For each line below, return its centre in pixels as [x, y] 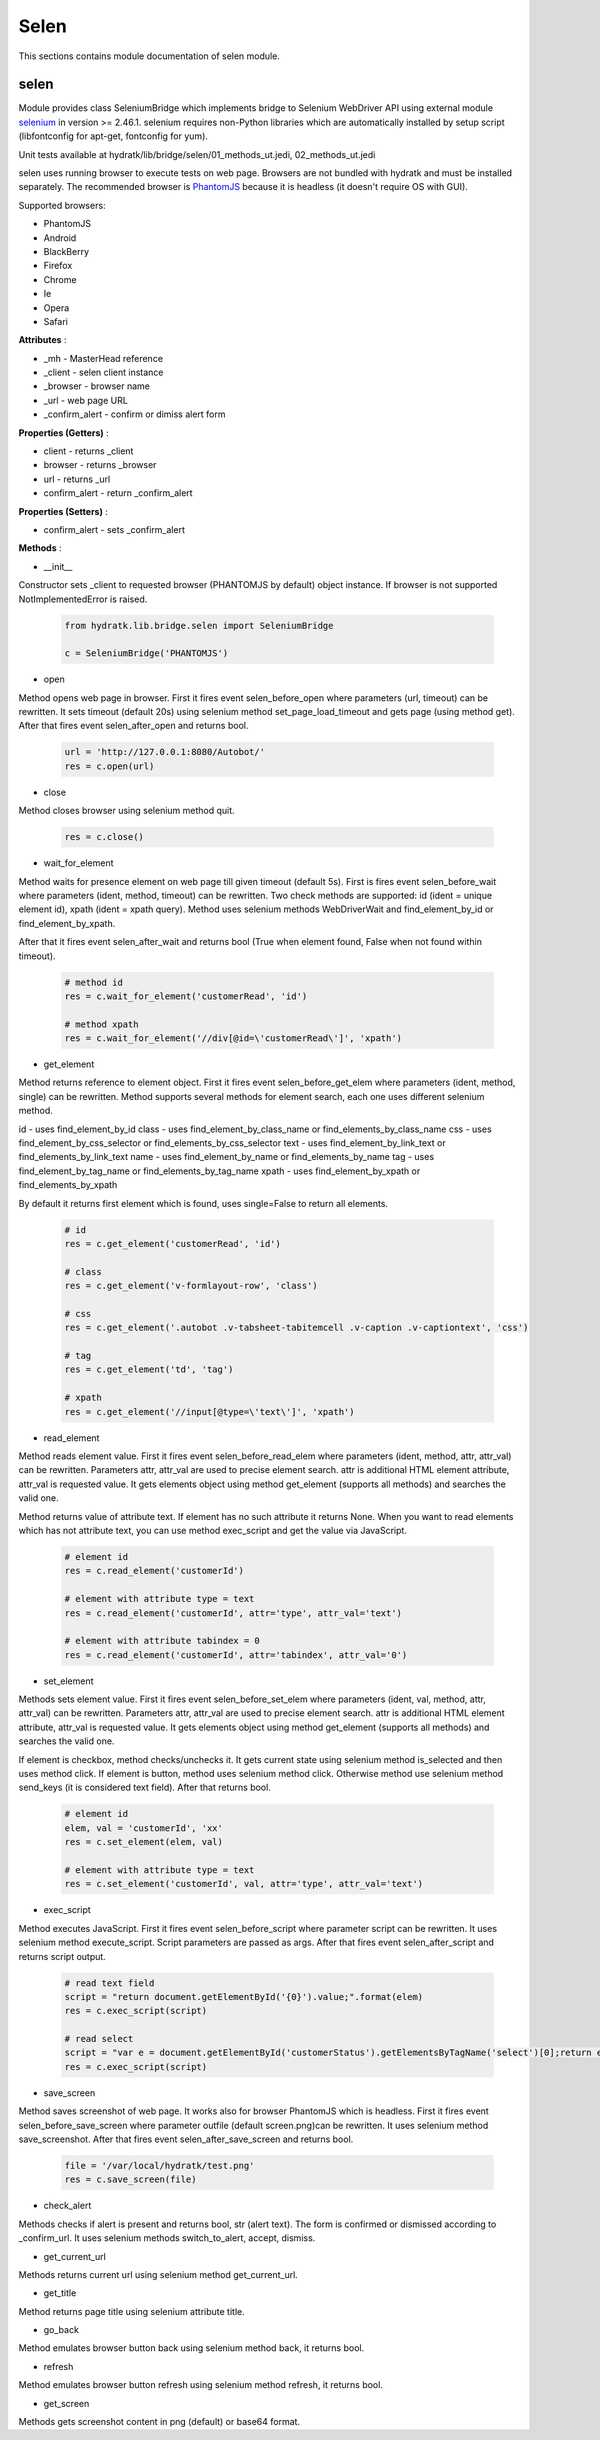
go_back [61, 2330]
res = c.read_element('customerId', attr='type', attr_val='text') [233, 1613]
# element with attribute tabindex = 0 [162, 1641]
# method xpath [101, 1024]
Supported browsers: [62, 205]
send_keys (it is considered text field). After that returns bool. [145, 1787]
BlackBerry [66, 251]
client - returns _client [88, 451]
